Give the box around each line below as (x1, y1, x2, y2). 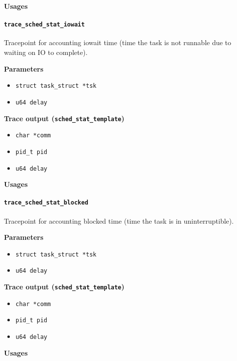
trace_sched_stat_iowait (4, 21, 85, 28)
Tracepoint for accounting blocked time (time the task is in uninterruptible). (4, 215, 234, 226)
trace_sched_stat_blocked (4, 199, 88, 206)
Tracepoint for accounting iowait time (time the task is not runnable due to (4, 37, 232, 48)
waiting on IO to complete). (4, 47, 88, 57)
